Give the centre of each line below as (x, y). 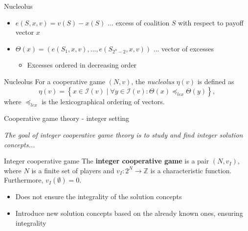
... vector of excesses (183, 48)
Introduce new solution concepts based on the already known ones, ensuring (129, 213)
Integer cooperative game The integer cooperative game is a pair (107, 161)
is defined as (216, 81)
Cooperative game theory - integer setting (67, 118)
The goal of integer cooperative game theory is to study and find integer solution (124, 134)
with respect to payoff (211, 22)
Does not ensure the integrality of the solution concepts (99, 196)
